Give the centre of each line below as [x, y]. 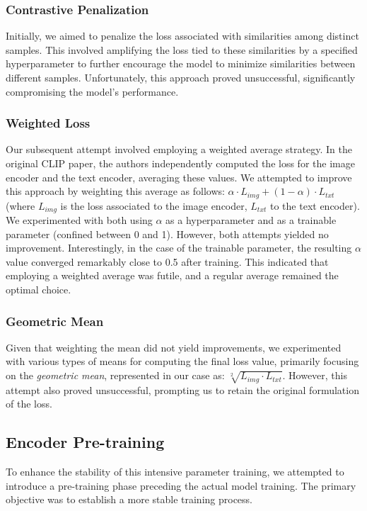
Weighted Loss [48, 123]
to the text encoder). [315, 205]
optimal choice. [39, 290]
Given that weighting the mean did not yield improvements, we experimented [174, 347]
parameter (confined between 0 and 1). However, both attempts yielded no [167, 234]
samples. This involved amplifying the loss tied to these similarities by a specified [182, 49]
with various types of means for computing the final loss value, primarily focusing [182, 361]
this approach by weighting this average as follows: [115, 191]
